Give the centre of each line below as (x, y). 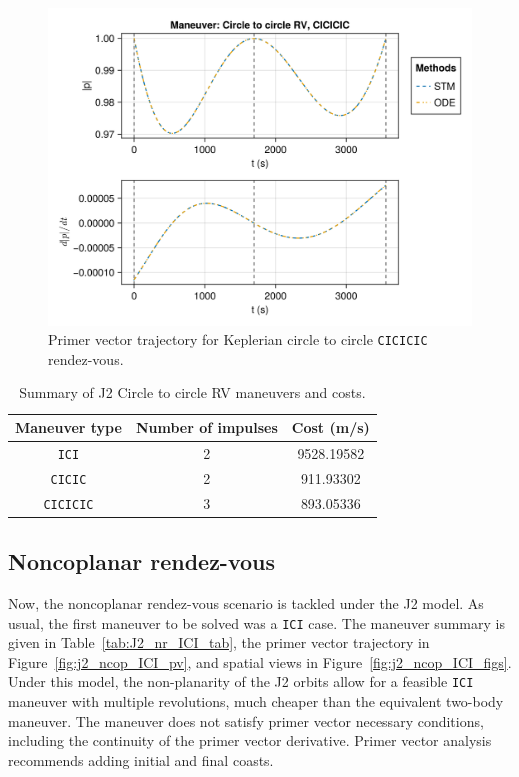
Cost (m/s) (330, 427)
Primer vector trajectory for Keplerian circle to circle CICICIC (238, 339)
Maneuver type (68, 427)
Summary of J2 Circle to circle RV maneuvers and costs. (192, 392)
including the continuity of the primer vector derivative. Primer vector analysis (250, 740)
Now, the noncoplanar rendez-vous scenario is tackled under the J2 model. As (246, 603)
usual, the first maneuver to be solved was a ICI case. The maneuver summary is (256, 622)
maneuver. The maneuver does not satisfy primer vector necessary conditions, (246, 720)
